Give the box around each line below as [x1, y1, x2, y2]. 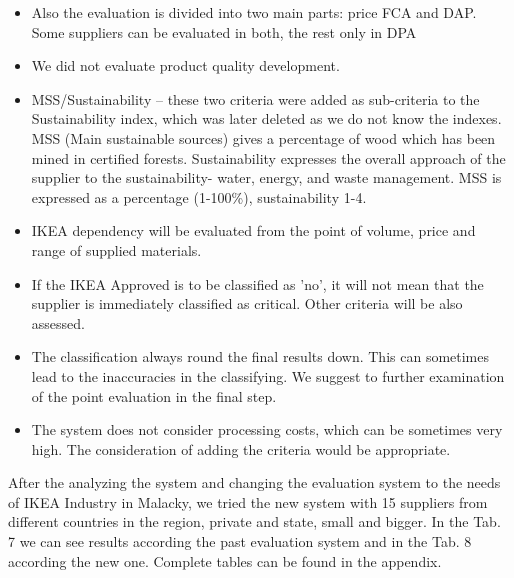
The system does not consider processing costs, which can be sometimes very [31, 419, 503, 440]
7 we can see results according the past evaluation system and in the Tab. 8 [8, 531, 472, 552]
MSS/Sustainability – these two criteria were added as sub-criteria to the [31, 88, 480, 109]
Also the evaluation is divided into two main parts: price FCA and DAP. [31, 2, 477, 22]
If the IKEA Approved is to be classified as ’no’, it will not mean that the [31, 273, 484, 294]
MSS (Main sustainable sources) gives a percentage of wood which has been [31, 127, 496, 148]
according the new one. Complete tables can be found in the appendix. [8, 550, 442, 571]
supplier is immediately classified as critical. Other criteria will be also [31, 293, 463, 314]
